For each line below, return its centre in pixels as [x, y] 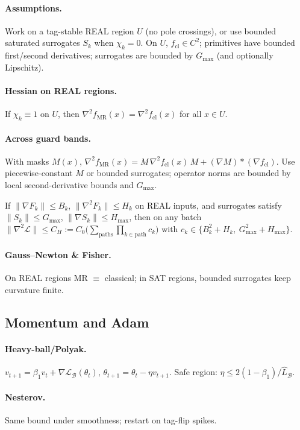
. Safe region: [193, 372]
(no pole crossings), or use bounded [211, 30]
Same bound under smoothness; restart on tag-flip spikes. [111, 420]
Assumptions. [33, 8]
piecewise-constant [39, 173]
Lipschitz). [24, 67]
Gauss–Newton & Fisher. [58, 255]
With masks [27, 161]
